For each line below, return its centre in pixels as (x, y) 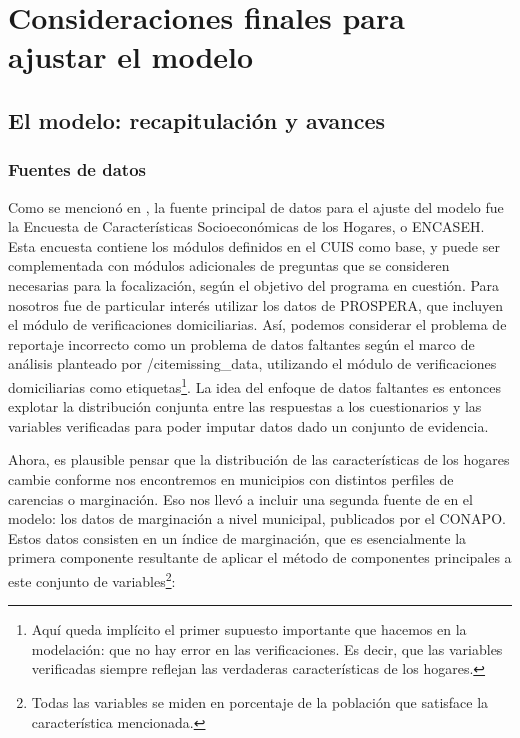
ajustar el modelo (131, 56)
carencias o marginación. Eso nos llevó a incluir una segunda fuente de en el (240, 498)
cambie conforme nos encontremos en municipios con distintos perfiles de (231, 478)
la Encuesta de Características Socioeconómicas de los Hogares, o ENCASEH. (246, 226)
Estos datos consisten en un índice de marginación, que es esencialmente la (237, 537)
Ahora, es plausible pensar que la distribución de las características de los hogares (259, 459)
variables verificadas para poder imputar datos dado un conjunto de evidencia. (248, 425)
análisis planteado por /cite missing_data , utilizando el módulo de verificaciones (252, 363)
